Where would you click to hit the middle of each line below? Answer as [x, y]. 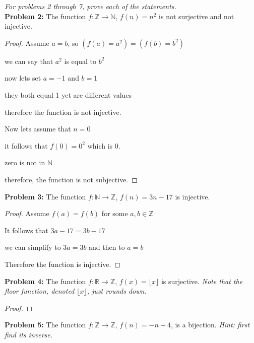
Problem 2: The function [45, 16]
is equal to [80, 61]
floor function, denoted [40, 291]
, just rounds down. [117, 291]
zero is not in [25, 162]
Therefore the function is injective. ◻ [62, 264]
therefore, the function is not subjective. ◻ [71, 179]
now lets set [23, 78]
